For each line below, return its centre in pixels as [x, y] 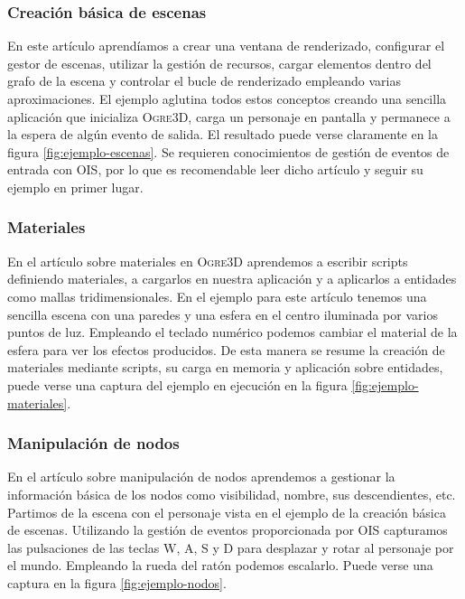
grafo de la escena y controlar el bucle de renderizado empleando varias [204, 81]
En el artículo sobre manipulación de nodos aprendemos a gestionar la [201, 477]
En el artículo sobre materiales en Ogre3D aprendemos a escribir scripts [208, 261]
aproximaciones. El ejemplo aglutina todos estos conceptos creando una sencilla [227, 98]
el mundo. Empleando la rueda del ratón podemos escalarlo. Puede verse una [220, 565]
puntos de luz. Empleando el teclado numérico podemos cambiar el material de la [232, 332]
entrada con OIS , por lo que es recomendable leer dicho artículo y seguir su [215, 169]
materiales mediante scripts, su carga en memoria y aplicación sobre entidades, [225, 367]
